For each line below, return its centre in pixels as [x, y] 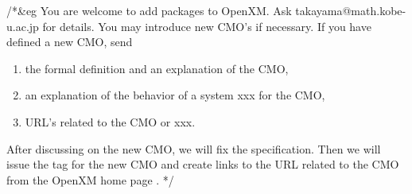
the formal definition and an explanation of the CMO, [157, 68]
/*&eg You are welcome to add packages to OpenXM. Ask [149, 10]
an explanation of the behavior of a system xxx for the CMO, [175, 95]
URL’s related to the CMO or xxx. [110, 121]
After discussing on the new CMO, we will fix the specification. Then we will [194, 148]
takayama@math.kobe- [351, 10]
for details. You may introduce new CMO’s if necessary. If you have [207, 26]
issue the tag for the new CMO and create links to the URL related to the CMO [203, 164]
